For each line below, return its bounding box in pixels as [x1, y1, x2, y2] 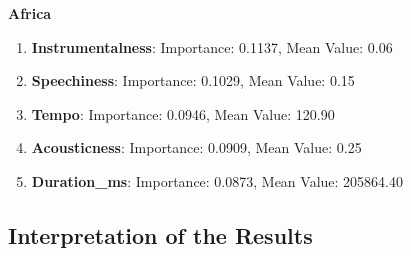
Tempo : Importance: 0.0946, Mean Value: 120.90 [31, 103, 335, 124]
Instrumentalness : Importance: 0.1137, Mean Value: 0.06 [31, 36, 393, 57]
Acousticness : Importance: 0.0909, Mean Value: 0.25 [31, 137, 362, 158]
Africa [8, 3, 52, 23]
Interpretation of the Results [8, 219, 313, 250]
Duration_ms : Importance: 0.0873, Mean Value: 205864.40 [31, 170, 403, 191]
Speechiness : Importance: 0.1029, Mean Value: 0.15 [31, 70, 355, 91]
